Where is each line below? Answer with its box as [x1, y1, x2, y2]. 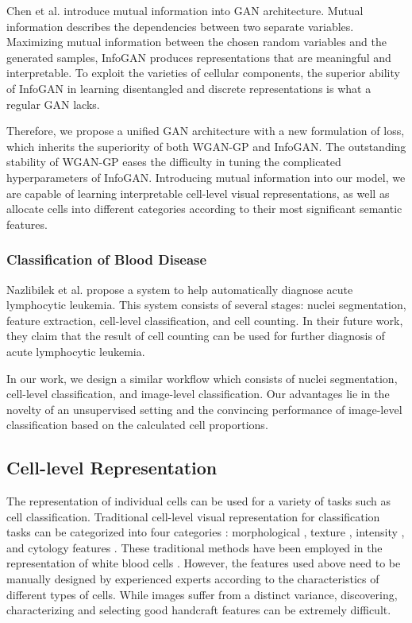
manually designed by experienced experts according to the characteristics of [6, 571, 379, 587]
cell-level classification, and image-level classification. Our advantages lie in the [6, 385, 390, 402]
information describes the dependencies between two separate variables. [6, 17, 354, 34]
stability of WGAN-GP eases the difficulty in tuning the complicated [6, 153, 341, 170]
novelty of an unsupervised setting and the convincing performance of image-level [6, 400, 402, 417]
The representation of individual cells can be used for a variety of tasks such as [6, 493, 391, 509]
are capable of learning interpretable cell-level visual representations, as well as [6, 184, 390, 201]
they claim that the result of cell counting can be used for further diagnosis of [6, 327, 385, 344]
